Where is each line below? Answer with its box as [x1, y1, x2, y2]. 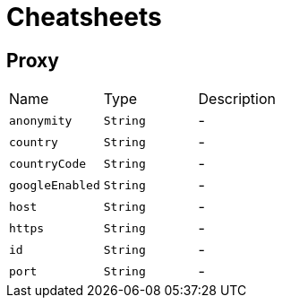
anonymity [9, 113, 73, 127]
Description [198, 90, 276, 109]
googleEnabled [9, 178, 100, 192]
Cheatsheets [6, 2, 162, 32]
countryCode [9, 156, 87, 170]
